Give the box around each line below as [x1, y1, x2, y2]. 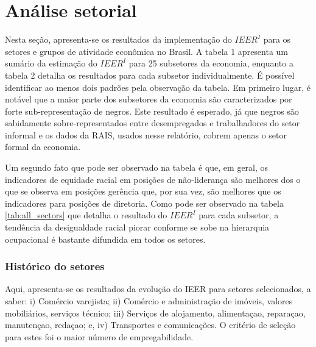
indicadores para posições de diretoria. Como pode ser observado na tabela [5, 196, 284, 209]
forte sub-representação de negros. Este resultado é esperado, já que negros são [5, 104, 299, 117]
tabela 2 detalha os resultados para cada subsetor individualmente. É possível [5, 68, 295, 81]
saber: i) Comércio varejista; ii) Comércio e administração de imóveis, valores [5, 295, 293, 307]
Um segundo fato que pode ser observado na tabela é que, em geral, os [5, 161, 269, 174]
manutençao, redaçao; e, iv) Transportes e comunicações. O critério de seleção [5, 318, 296, 331]
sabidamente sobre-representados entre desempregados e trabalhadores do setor [5, 116, 300, 129]
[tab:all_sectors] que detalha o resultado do [5, 209, 167, 221]
